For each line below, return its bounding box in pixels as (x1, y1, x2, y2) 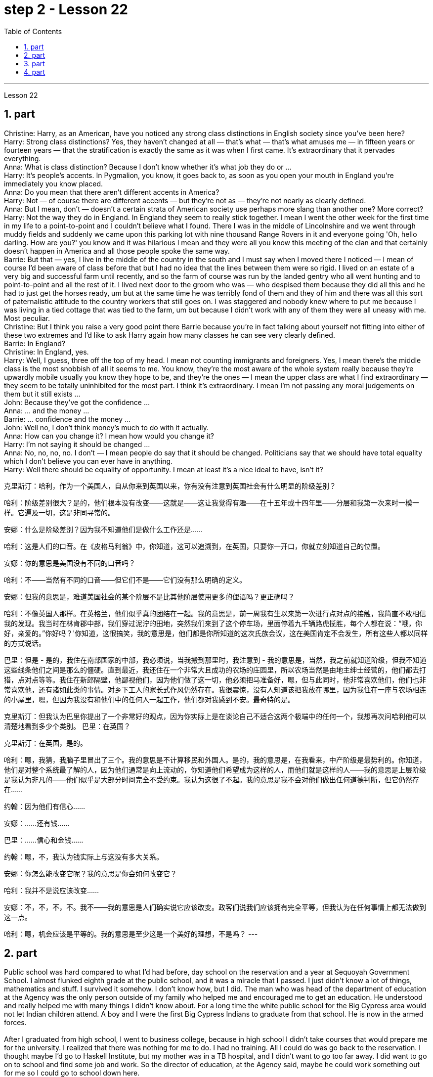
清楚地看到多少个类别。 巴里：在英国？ (4, 721, 130, 730)
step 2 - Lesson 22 (4, 1, 129, 18)
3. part (24, 59, 45, 68)
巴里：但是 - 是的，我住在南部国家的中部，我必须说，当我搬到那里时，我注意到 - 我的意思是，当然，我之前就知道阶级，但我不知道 (4, 655, 427, 664)
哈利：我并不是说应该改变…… (4, 886, 99, 895)
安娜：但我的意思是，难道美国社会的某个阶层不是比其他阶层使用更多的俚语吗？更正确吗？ (4, 592, 295, 601)
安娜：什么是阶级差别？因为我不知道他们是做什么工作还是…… (4, 525, 203, 534)
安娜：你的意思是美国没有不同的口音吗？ (4, 558, 135, 567)
